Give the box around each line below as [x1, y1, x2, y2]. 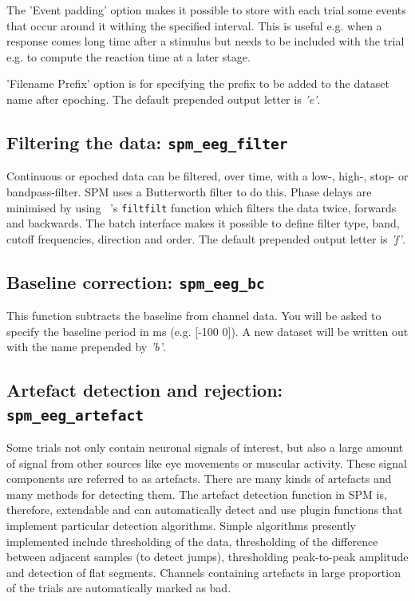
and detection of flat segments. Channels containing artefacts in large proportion [6, 563, 401, 580]
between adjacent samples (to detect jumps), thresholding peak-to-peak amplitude [6, 548, 409, 565]
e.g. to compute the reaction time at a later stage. [6, 48, 251, 65]
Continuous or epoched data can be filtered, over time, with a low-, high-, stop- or [6, 168, 409, 184]
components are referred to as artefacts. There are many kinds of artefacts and [6, 470, 392, 487]
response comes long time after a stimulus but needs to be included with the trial [6, 33, 405, 49]
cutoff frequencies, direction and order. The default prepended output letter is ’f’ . [6, 230, 405, 247]
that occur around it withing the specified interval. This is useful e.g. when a [6, 17, 382, 34]
